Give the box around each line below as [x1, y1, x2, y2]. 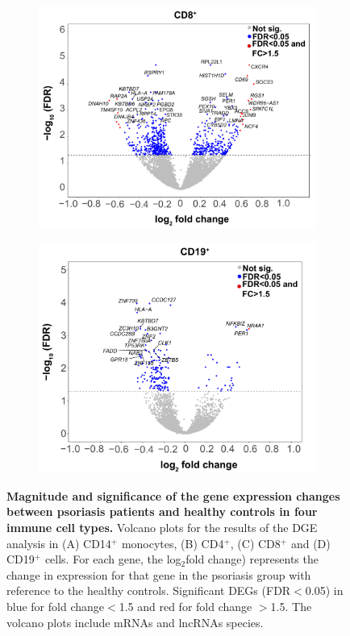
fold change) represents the [185, 551, 319, 567]
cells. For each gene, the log [44, 551, 181, 567]
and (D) [290, 534, 331, 551]
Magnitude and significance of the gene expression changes [6, 487, 340, 504]
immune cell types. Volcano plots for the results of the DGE [6, 519, 318, 536]
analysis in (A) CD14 [6, 534, 111, 551]
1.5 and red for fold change [119, 598, 252, 615]
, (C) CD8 [230, 534, 281, 551]
